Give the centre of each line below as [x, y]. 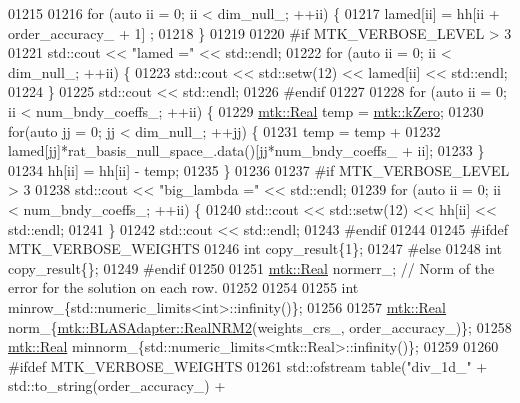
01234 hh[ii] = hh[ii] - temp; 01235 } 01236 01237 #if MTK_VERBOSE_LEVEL [259, 169]
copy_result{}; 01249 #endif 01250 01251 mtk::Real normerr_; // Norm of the [251, 267]
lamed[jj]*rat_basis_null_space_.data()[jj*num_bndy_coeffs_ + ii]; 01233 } [246, 150]
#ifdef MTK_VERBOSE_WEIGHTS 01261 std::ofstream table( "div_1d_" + [248, 365]
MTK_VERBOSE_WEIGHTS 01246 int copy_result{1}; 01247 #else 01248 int [255, 248]
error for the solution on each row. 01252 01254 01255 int [183, 287]
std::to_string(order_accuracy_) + [117, 385]
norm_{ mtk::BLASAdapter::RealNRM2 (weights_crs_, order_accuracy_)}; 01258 [260, 326]
